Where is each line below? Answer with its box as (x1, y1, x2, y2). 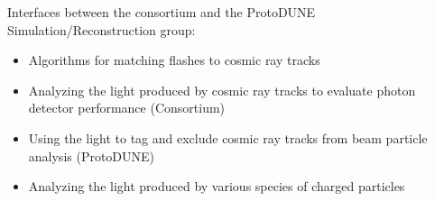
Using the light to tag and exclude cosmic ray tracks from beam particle (28, 128, 428, 147)
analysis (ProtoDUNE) (28, 146, 155, 165)
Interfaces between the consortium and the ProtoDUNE (7, 3, 316, 21)
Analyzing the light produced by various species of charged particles (28, 177, 405, 196)
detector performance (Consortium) (28, 98, 226, 117)
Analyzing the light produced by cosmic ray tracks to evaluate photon (28, 80, 416, 99)
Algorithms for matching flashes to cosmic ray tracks (28, 50, 320, 69)
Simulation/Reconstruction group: (7, 20, 196, 39)
